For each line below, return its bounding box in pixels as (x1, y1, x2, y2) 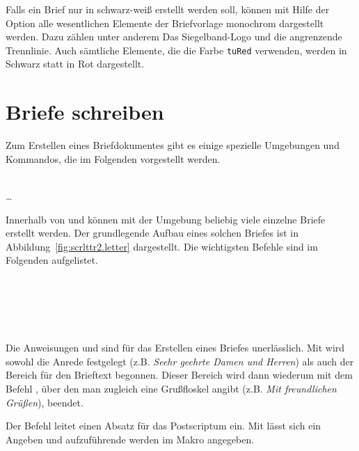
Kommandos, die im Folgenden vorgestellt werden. (6, 151, 221, 166)
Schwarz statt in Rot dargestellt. (6, 56, 145, 71)
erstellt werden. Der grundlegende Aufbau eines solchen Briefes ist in (6, 225, 298, 240)
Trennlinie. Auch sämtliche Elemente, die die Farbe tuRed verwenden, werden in (6, 42, 347, 57)
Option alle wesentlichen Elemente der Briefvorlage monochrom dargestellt (6, 15, 324, 30)
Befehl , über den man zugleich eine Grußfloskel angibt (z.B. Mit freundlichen (6, 381, 337, 396)
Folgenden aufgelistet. (6, 253, 98, 267)
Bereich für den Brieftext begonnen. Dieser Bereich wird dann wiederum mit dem (6, 367, 353, 382)
